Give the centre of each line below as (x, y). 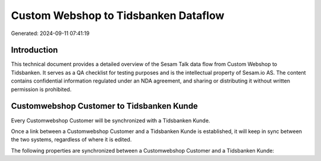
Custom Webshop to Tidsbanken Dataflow (118, 15)
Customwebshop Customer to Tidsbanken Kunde (105, 106)
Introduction (34, 50)
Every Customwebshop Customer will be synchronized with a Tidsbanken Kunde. (111, 120)
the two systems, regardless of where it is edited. (71, 140)
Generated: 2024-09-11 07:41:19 (50, 33)
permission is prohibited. (41, 89)
